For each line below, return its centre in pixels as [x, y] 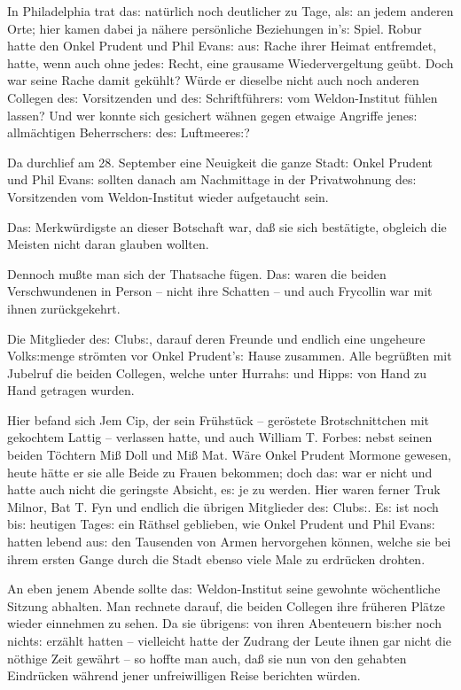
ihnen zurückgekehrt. [64, 308]
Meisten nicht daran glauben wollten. [108, 244]
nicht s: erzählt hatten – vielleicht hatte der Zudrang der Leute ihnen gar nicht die [229, 640]
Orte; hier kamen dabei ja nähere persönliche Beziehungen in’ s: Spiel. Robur [215, 28]
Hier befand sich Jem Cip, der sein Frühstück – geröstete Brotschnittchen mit [218, 419]
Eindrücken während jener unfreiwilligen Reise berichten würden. [184, 675]
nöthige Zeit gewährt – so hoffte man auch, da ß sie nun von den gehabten [207, 658]
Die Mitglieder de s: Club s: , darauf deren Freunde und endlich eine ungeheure [216, 338]
